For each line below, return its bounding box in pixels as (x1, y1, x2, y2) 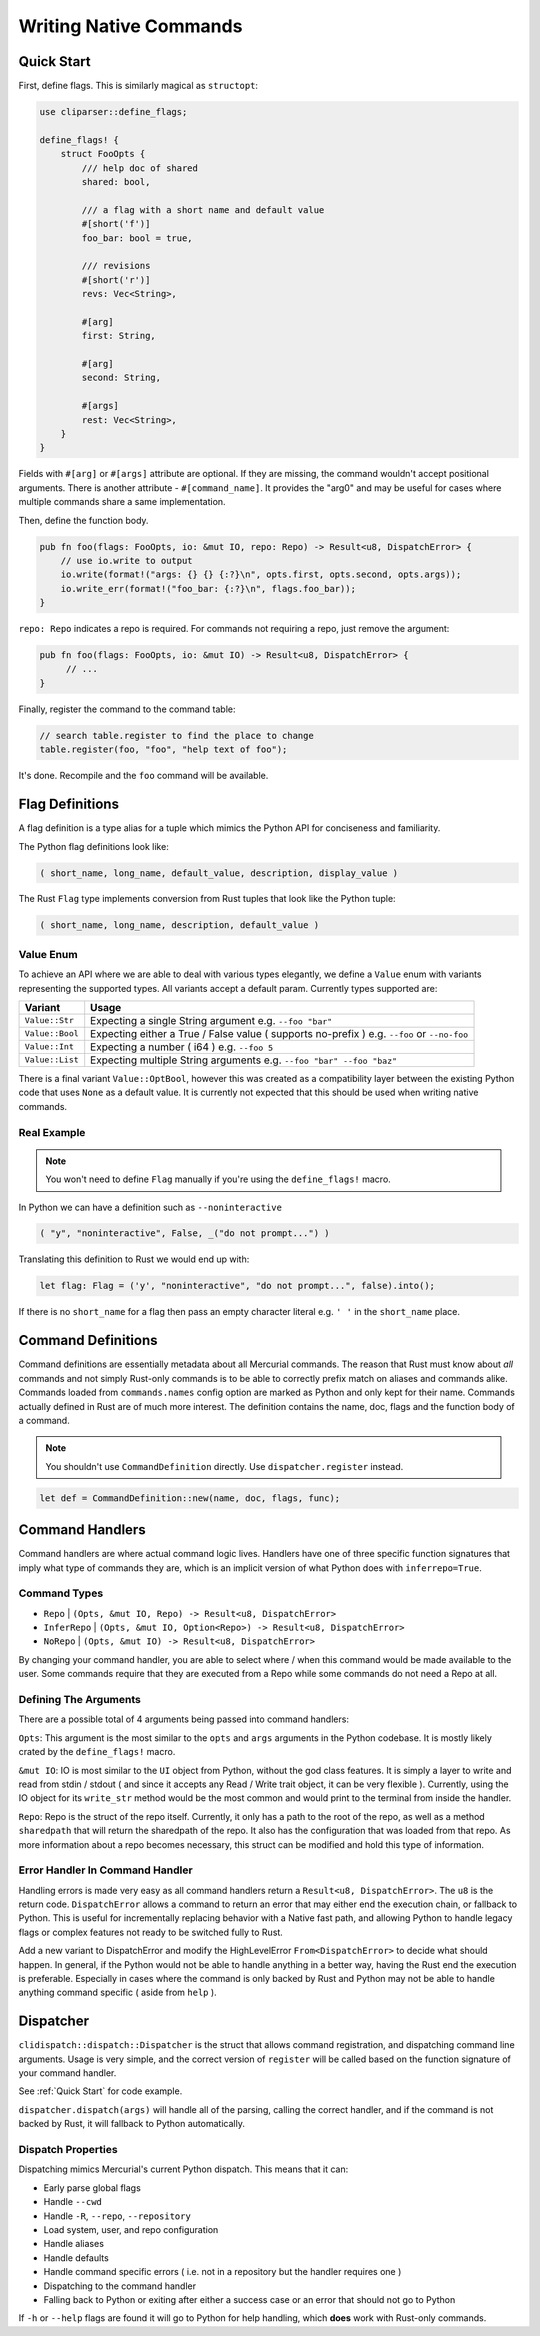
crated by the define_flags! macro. (18, 1746, 176, 1758)
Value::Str (24, 1015, 75, 1026)
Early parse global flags (43, 2181, 142, 2194)
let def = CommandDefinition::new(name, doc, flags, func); (39, 1492, 341, 1504)
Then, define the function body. (18, 514, 149, 526)
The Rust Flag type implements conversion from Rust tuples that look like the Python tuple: (18, 893, 396, 905)
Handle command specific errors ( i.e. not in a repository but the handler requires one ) (43, 2266, 402, 2278)
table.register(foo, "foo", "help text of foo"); (39, 744, 288, 755)
